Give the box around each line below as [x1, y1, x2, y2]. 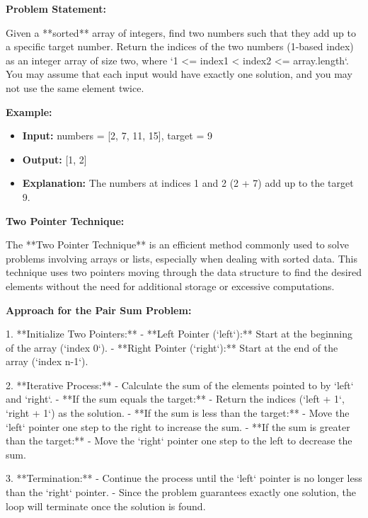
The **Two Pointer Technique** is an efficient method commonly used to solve [6, 237, 349, 252]
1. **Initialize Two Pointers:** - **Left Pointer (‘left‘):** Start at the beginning [6, 326, 353, 341]
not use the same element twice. [6, 80, 144, 95]
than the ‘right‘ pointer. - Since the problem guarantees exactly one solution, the [6, 485, 356, 500]
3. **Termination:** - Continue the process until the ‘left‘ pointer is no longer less [6, 471, 362, 485]
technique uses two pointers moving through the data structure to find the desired [6, 265, 362, 280]
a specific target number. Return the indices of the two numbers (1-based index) [6, 39, 354, 54]
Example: [6, 104, 52, 119]
